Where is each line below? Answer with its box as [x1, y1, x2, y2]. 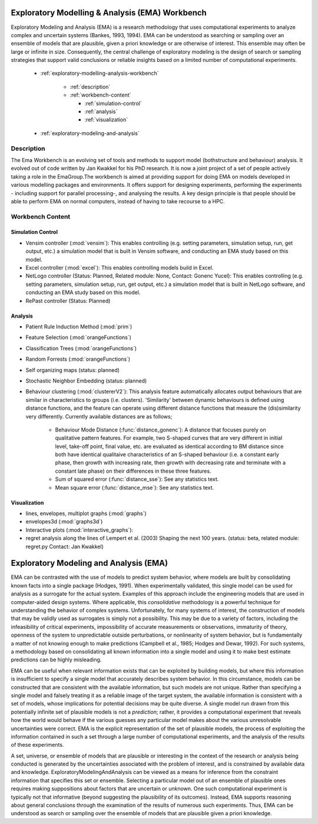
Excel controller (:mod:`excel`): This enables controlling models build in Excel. [25, 264, 214, 271]
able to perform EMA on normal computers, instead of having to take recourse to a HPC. [11, 197, 225, 205]
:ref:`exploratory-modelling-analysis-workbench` [40, 70, 159, 77]
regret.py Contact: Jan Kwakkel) [25, 543, 104, 550]
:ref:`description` [69, 83, 111, 90]
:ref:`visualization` [84, 116, 128, 123]
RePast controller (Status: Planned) [25, 297, 111, 304]
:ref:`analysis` [84, 108, 118, 115]
